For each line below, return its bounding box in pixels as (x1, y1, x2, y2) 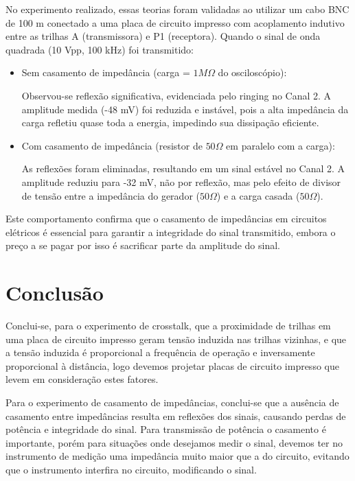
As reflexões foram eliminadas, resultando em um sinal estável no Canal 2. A (21, 161, 345, 176)
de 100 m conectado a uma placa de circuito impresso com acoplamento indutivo (5, 15, 345, 30)
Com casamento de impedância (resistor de (21, 138, 203, 152)
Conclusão (5, 279, 104, 307)
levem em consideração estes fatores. (5, 372, 159, 386)
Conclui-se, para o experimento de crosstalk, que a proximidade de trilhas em (5, 318, 331, 333)
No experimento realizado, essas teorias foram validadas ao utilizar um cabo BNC (5, 2, 350, 16)
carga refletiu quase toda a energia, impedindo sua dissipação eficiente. (21, 115, 319, 130)
